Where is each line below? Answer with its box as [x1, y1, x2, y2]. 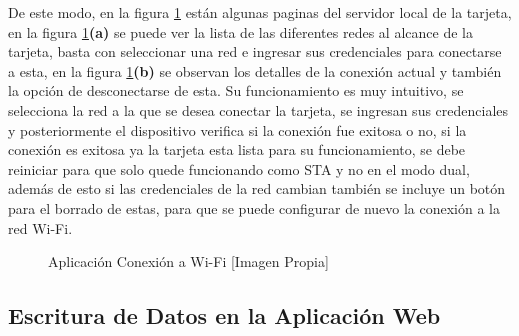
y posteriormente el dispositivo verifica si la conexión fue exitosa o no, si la [8, 119, 467, 140]
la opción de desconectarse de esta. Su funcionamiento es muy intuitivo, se [8, 80, 464, 101]
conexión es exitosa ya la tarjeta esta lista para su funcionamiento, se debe [8, 139, 466, 160]
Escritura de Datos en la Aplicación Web [8, 300, 441, 331]
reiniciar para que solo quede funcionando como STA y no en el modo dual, [8, 158, 470, 179]
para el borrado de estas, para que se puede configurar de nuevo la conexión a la [8, 197, 501, 218]
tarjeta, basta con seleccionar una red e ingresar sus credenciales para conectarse [8, 41, 502, 62]
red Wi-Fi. [8, 217, 73, 238]
